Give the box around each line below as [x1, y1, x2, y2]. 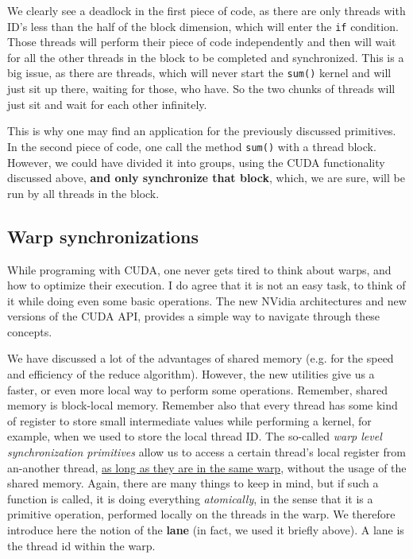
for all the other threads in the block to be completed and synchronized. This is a [7, 49, 404, 65]
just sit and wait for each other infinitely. [7, 95, 207, 112]
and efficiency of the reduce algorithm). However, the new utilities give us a [7, 366, 375, 382]
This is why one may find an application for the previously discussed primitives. [7, 122, 396, 139]
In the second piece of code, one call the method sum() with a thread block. [7, 138, 376, 154]
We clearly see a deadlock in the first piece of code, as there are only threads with [7, 2, 406, 18]
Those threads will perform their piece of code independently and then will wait [7, 33, 396, 50]
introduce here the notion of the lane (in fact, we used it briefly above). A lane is [7, 522, 404, 538]
